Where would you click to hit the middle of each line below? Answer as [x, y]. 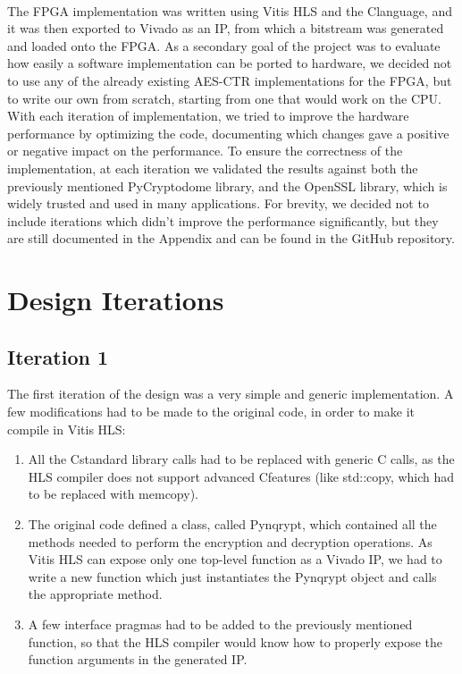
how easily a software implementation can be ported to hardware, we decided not [230, 63]
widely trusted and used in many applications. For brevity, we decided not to [218, 203]
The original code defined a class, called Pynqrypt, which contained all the [232, 524]
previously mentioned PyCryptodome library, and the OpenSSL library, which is [227, 185]
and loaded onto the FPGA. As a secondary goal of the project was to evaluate [224, 45]
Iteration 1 [58, 356]
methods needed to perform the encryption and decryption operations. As [230, 541]
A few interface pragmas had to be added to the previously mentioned [220, 624]
